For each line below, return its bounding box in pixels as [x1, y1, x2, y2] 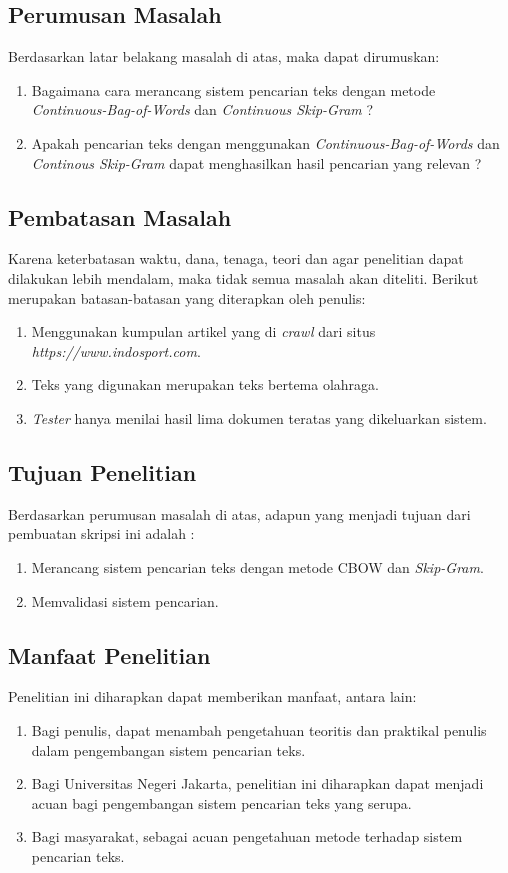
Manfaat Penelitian [8, 639, 211, 670]
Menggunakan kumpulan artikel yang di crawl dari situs [31, 321, 376, 342]
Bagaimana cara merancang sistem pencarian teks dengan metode [31, 79, 436, 100]
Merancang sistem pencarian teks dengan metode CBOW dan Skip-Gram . [31, 556, 484, 577]
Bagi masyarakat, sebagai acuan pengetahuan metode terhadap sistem [31, 826, 463, 847]
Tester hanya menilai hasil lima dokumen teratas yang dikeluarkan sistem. [31, 407, 487, 428]
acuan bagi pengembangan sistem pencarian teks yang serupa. [31, 792, 412, 813]
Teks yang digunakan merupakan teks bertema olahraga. [31, 374, 379, 395]
